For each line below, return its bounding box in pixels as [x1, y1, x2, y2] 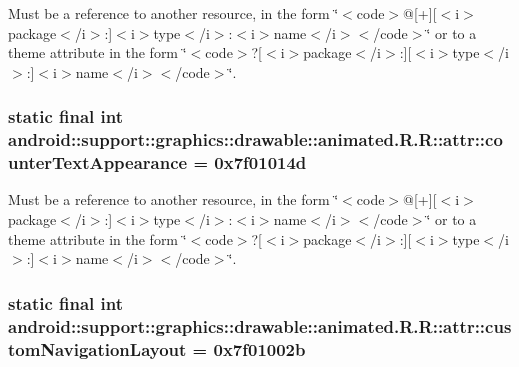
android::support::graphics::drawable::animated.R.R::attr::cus [8, 313, 512, 338]
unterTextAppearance [8, 150, 188, 175]
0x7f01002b [213, 336, 306, 361]
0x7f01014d [214, 150, 307, 175]
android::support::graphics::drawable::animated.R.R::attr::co [8, 127, 503, 152]
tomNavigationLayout [8, 336, 187, 361]
